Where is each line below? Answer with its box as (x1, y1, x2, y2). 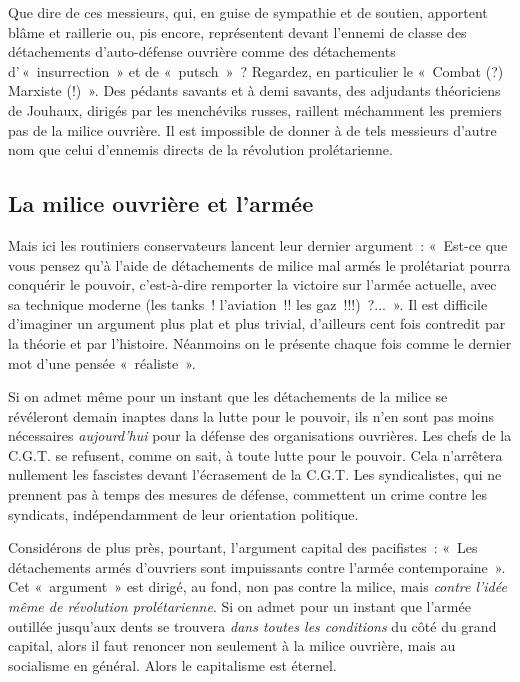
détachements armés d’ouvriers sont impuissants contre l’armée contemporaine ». (8, 556, 506, 577)
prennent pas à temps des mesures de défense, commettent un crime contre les (8, 484, 487, 505)
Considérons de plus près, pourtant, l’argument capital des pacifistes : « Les (8, 537, 478, 558)
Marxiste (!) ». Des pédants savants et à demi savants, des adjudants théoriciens (8, 80, 501, 101)
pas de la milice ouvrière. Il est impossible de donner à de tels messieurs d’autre (8, 119, 497, 140)
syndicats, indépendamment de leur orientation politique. (8, 503, 359, 524)
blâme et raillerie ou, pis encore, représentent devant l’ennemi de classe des (8, 21, 467, 42)
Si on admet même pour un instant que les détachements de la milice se (8, 386, 448, 407)
